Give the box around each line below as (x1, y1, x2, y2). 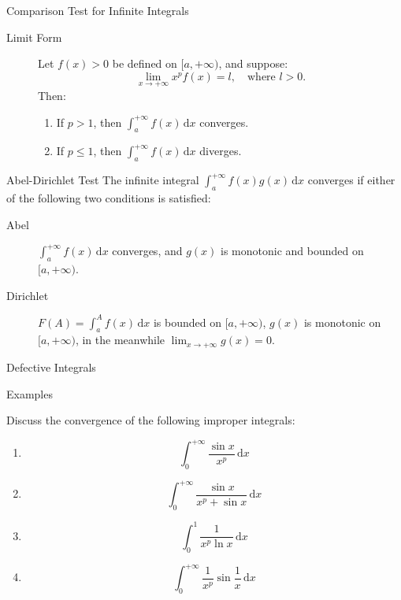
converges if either (307, 172, 395, 188)
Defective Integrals (6, 358, 96, 375)
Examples (6, 385, 53, 402)
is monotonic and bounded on (221, 243, 364, 259)
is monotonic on (303, 313, 381, 330)
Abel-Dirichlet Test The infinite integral (6, 172, 199, 188)
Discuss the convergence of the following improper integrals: (6, 412, 295, 428)
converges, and (112, 243, 183, 259)
